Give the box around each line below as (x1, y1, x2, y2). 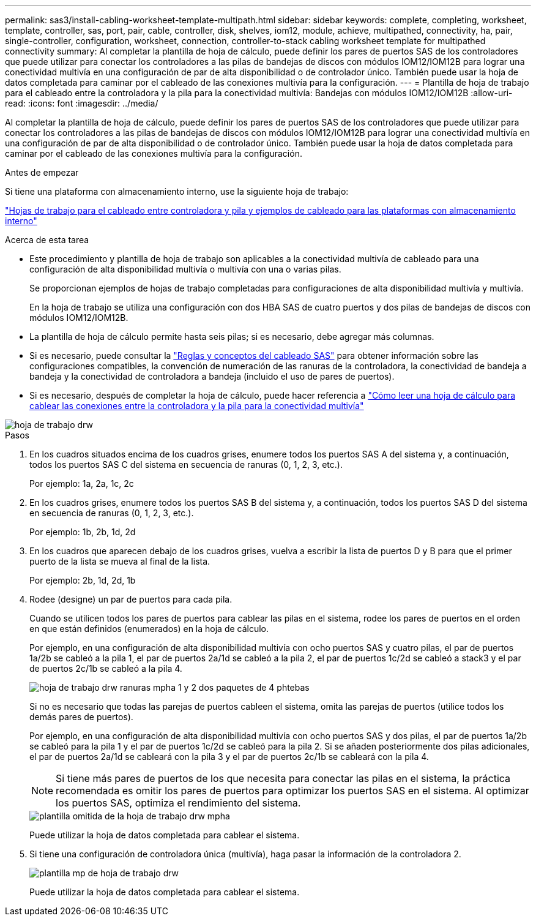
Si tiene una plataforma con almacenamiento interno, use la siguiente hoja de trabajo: (5, 186, 349, 197)
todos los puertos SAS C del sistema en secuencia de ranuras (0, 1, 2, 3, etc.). (29, 459, 343, 470)
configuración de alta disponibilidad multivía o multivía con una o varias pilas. (29, 264, 341, 274)
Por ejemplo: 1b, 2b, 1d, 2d (29, 527, 136, 537)
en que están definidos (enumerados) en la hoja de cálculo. (29, 623, 269, 634)
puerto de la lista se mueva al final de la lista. (29, 556, 210, 566)
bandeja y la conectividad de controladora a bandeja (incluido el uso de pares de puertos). (29, 371, 395, 382)
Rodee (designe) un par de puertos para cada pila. (29, 594, 233, 604)
